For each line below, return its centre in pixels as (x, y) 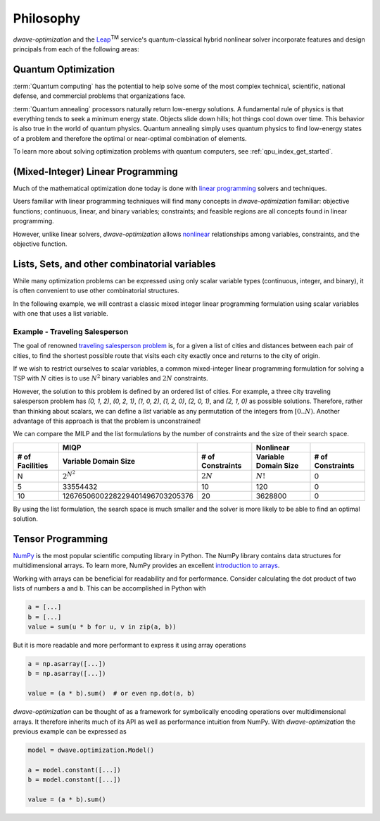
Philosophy (47, 18)
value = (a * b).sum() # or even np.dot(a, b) (111, 693)
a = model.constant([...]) (74, 770)
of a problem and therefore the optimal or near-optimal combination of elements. (130, 138)
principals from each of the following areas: (76, 49)
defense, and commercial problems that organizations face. (99, 96)
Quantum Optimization (64, 69)
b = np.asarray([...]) (67, 674)
